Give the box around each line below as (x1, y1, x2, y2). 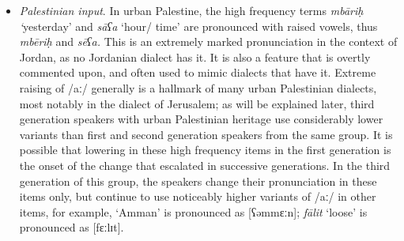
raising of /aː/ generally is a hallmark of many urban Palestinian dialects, (19, 79, 377, 96)
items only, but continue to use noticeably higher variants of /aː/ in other (19, 188, 376, 205)
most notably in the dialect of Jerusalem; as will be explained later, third (19, 95, 375, 111)
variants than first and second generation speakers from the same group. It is (19, 126, 393, 142)
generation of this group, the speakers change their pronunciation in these (19, 172, 377, 189)
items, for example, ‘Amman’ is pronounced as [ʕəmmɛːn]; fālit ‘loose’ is (19, 203, 368, 220)
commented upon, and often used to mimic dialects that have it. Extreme (19, 64, 376, 81)
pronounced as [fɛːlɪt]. (19, 219, 124, 235)
